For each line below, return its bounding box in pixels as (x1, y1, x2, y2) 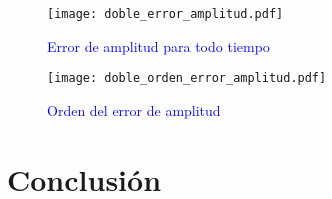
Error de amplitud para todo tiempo (47, 35, 270, 56)
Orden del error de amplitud (47, 99, 221, 120)
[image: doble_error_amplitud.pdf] (47, 7, 284, 21)
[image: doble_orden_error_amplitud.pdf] (47, 71, 327, 86)
